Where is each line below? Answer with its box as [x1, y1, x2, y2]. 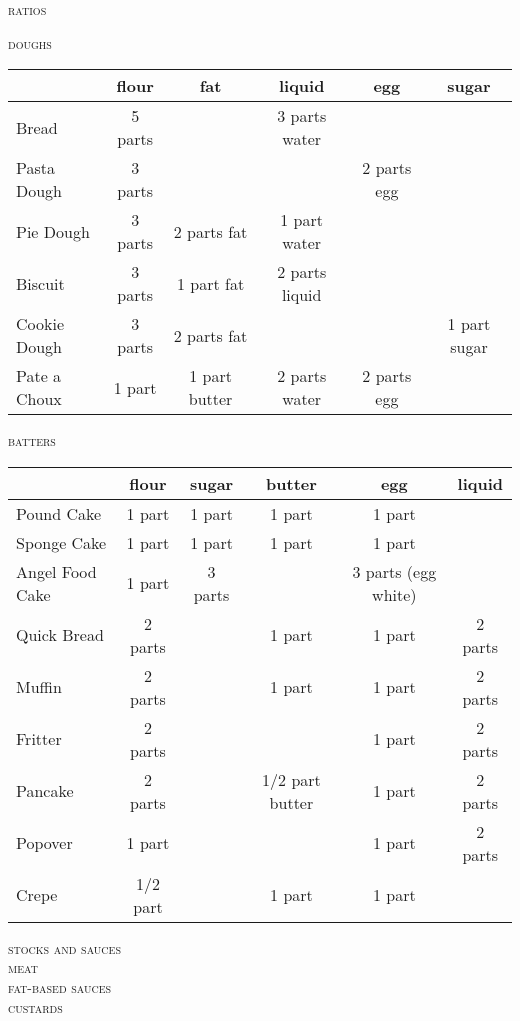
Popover [16, 831, 73, 855]
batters [8, 430, 56, 451]
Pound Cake [16, 501, 102, 525]
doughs [8, 32, 52, 53]
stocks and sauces [8, 937, 121, 958]
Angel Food [16, 559, 97, 583]
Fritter [16, 727, 62, 751]
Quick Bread [16, 623, 104, 647]
